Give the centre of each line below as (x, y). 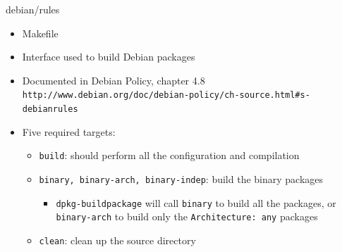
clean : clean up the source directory (117, 240)
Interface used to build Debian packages (109, 57)
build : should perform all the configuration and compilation (169, 155)
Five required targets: (69, 131)
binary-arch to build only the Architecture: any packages (187, 216)
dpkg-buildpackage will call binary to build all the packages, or (196, 202)
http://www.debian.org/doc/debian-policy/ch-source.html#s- (166, 95)
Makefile (40, 33)
